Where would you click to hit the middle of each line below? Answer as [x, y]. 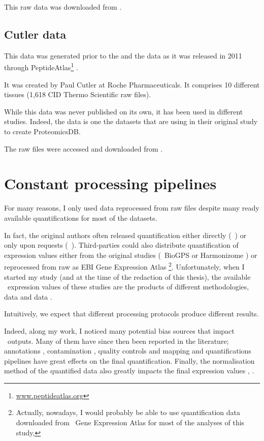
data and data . [28, 296]
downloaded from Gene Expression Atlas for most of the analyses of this [130, 422]
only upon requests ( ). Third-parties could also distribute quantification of [121, 245]
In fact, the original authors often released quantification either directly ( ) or [125, 235]
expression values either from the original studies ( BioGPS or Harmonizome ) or [131, 255]
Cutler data [35, 34]
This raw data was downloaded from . [63, 7]
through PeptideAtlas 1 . [41, 67]
